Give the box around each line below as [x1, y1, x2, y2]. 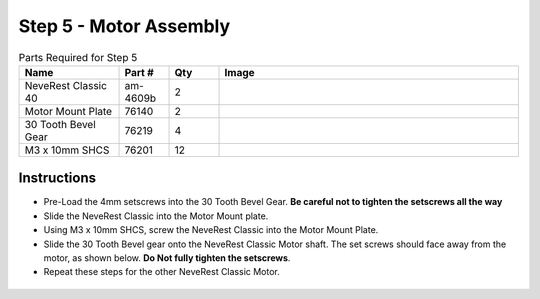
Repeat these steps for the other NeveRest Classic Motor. [43, 266, 280, 278]
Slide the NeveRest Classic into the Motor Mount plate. [43, 210, 269, 222]
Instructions [18, 170, 97, 187]
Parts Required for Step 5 [18, 50, 138, 64]
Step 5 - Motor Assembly [18, 15, 231, 37]
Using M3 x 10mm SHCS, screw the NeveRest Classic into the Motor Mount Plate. [43, 224, 379, 236]
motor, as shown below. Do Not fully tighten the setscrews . [43, 252, 291, 264]
